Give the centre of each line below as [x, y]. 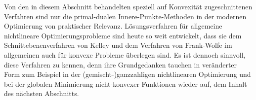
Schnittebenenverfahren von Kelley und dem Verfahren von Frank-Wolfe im [118, 45]
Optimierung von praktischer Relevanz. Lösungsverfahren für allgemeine [113, 26]
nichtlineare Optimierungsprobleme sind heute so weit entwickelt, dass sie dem [123, 35]
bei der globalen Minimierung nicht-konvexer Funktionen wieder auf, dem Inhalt [126, 83]
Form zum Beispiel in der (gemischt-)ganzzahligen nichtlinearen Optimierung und [128, 74]
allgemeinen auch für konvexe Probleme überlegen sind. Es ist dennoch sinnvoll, [125, 54]
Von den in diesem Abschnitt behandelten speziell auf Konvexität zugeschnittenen [128, 6]
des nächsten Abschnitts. [42, 93]
